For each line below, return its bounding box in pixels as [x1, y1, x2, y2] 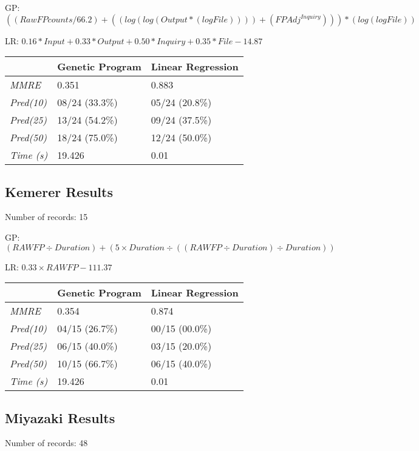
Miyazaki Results [5, 408, 115, 427]
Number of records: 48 [5, 436, 88, 449]
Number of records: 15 [5, 210, 88, 223]
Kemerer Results [5, 182, 113, 201]
